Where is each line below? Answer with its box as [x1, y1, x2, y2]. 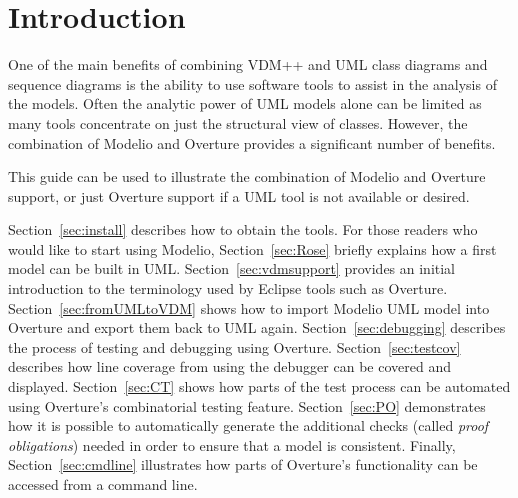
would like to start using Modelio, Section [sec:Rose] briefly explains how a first [8, 238, 497, 259]
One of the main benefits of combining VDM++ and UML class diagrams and [8, 54, 488, 75]
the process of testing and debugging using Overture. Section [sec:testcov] [8, 336, 461, 357]
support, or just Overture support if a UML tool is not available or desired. [8, 185, 470, 206]
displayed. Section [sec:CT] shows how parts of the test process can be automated [8, 376, 511, 397]
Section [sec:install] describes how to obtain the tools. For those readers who [8, 219, 478, 240]
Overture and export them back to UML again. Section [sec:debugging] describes [8, 317, 506, 338]
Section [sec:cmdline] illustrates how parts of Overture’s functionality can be [8, 454, 478, 475]
